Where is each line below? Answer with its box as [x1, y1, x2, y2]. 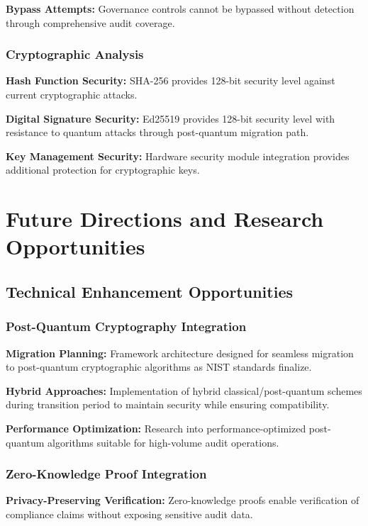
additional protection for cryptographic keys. [6, 162, 200, 177]
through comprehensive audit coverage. [6, 15, 175, 30]
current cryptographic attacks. [6, 87, 138, 101]
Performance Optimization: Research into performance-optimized [6, 420, 306, 435]
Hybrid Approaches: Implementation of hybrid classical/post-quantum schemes [6, 383, 362, 398]
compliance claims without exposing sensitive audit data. [6, 506, 253, 521]
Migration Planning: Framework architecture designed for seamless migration [6, 345, 354, 360]
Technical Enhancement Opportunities [6, 280, 293, 302]
